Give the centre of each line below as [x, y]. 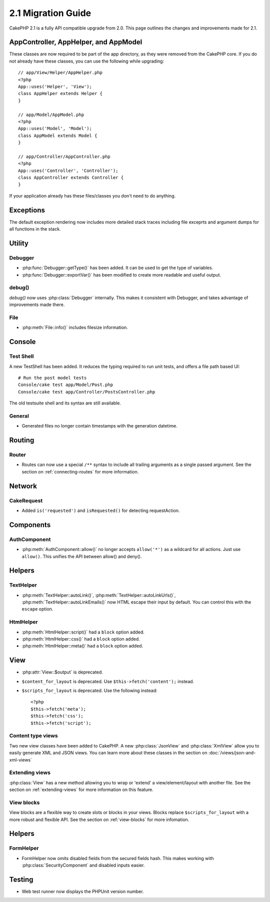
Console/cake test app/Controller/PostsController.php [87, 392]
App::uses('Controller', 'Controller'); [68, 170]
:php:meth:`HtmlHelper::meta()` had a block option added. [82, 646]
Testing [21, 879]
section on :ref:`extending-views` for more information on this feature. [81, 789]
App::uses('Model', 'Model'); [55, 128]
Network [23, 486]
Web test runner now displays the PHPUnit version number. [83, 891]
